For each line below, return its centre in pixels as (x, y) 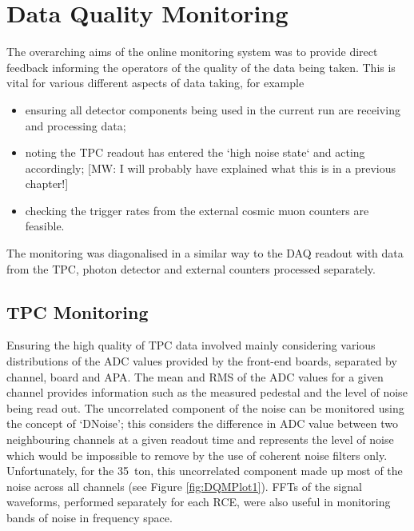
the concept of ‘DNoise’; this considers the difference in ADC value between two (202, 423)
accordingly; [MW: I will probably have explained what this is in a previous (210, 168)
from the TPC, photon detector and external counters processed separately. (191, 268)
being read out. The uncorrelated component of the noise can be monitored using (205, 407)
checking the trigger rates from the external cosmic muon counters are (197, 210)
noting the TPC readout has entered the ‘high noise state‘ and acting (195, 152)
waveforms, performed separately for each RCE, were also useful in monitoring (199, 502)
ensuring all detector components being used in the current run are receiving (213, 109)
